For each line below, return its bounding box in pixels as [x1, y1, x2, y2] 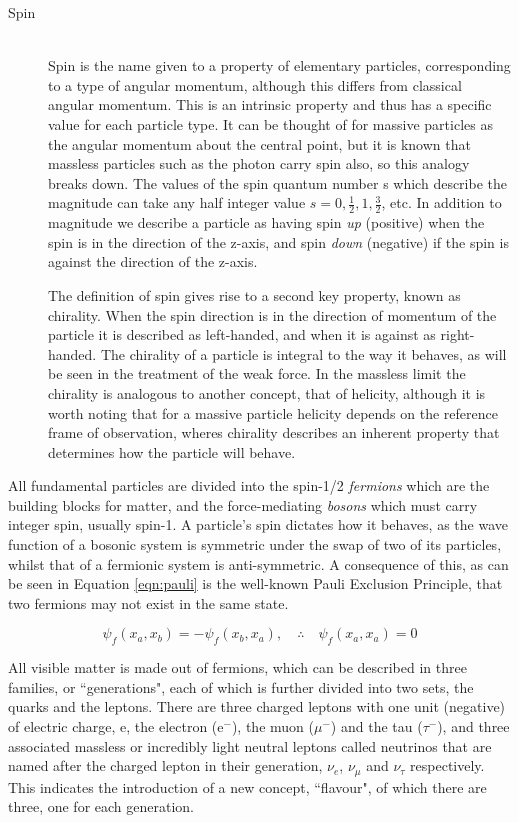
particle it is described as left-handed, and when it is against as [48, 324, 436, 345]
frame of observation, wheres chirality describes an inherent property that [48, 422, 500, 443]
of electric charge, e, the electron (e [8, 716, 224, 737]
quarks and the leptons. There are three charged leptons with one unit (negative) [8, 696, 506, 717]
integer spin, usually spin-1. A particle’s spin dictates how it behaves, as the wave [8, 514, 508, 535]
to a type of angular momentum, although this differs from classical [48, 74, 462, 95]
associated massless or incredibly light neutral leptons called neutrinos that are [8, 735, 492, 756]
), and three [437, 716, 510, 737]
